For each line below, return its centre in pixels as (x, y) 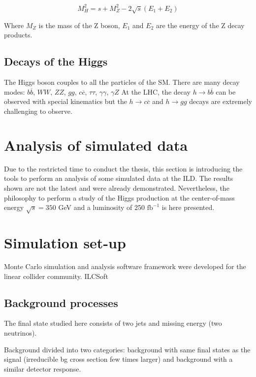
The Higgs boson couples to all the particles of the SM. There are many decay (122, 82)
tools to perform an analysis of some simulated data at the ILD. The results (119, 178)
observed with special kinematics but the (65, 101)
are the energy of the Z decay (200, 25)
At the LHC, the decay (156, 91)
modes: (15, 91)
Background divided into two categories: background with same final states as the (127, 349)
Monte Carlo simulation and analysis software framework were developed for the (125, 266)
